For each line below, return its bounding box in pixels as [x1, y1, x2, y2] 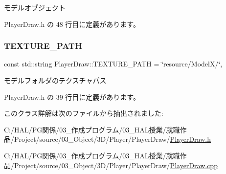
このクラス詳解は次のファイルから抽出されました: [4, 108, 163, 118]
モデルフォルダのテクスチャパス [4, 75, 107, 85]
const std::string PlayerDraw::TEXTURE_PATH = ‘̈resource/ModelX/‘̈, [4, 59, 223, 69]
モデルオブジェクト [4, 2, 66, 12]
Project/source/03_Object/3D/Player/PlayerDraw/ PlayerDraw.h [14, 134, 211, 144]
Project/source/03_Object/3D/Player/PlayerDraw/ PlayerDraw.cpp [14, 160, 218, 170]
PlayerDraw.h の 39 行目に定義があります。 [4, 91, 140, 102]
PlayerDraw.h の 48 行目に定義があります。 [4, 19, 140, 29]
